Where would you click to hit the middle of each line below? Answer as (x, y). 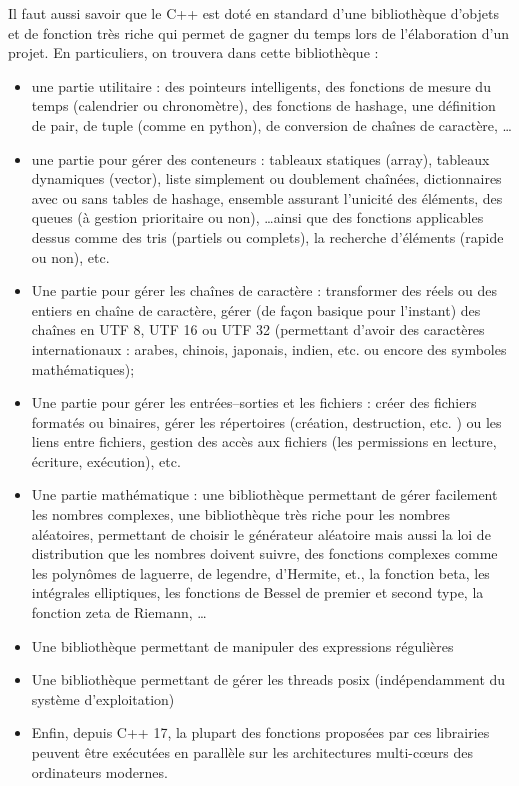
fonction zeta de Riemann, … (119, 612)
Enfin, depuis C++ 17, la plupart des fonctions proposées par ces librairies (260, 732)
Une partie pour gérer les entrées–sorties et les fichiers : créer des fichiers (254, 402)
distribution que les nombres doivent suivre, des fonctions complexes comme (264, 553)
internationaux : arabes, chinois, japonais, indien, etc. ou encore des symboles (269, 348)
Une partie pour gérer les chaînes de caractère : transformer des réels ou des (264, 290)
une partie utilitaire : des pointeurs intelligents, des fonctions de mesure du (261, 85)
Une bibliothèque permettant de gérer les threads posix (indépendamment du (268, 679)
